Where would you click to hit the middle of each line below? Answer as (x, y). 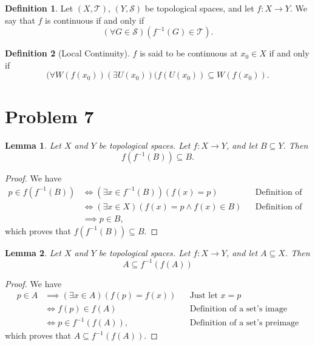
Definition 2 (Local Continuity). (67, 53)
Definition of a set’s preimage (244, 323)
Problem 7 (49, 116)
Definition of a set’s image (238, 309)
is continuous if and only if (95, 20)
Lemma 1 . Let (33, 145)
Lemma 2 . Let (33, 252)
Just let (204, 296)
